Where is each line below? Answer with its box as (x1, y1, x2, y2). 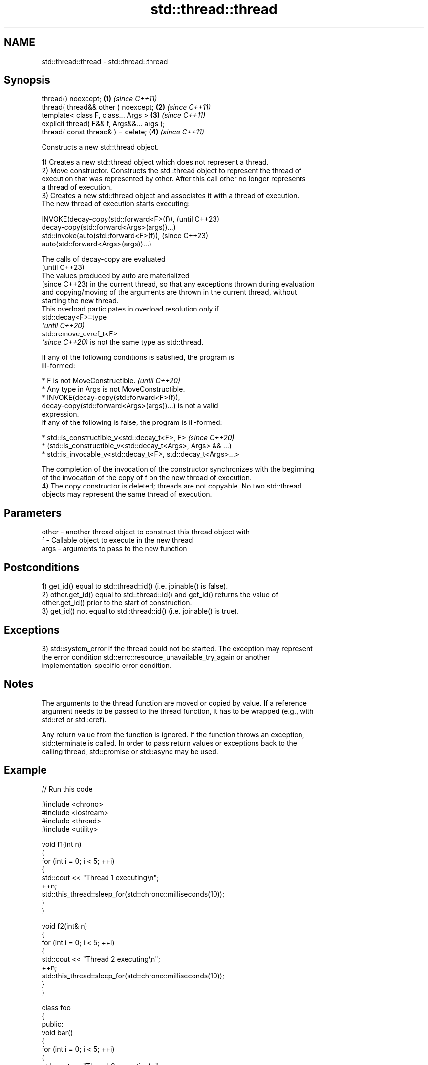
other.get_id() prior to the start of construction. (42, 599, 192, 607)
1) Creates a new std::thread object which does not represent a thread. (42, 158, 269, 167)
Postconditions (4, 561, 79, 574)
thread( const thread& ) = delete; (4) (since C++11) (42, 128, 204, 136)
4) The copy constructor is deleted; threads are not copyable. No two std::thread (42, 482, 301, 490)
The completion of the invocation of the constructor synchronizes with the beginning (42, 465, 315, 474)
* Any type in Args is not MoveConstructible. (42, 385, 185, 394)
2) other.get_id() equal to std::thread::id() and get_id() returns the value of (42, 590, 278, 599)
